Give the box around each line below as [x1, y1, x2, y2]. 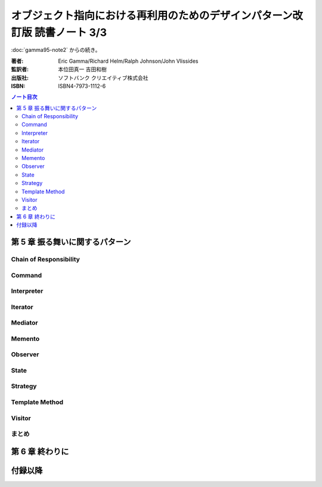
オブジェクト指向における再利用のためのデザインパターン [11, 9, 293, 22]
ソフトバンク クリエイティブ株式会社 [58, 74, 148, 81]
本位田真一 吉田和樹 [58, 66, 107, 73]
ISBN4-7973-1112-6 [58, 82, 106, 90]
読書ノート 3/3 [34, 26, 107, 39]
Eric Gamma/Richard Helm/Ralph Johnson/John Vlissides [58, 57, 199, 64]
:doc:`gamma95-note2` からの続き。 [11, 47, 101, 54]
